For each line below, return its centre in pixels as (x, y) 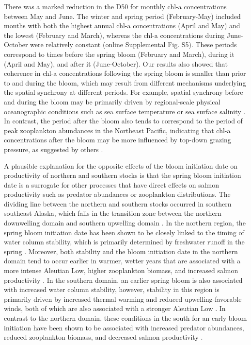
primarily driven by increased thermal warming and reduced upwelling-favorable (123, 299)
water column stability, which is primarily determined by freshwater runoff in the (124, 242)
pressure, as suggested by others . (54, 149)
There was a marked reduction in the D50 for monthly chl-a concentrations (115, 6)
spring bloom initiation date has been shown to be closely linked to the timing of (124, 232)
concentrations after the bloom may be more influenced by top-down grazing (118, 140)
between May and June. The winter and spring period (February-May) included (122, 16)
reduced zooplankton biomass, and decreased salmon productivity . (103, 337)
